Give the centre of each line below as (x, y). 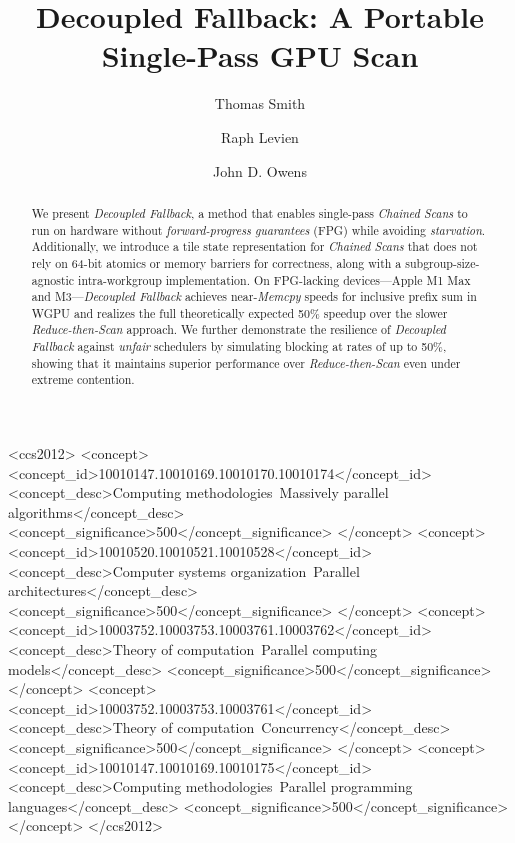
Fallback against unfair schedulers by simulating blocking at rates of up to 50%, (239, 346)
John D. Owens (260, 170)
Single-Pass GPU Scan (260, 55)
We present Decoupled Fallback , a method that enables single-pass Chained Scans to (249, 212)
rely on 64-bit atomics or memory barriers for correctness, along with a (216, 262)
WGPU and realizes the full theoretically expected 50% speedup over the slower (239, 312)
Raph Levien (260, 136)
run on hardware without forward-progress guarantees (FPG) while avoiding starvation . (258, 229)
